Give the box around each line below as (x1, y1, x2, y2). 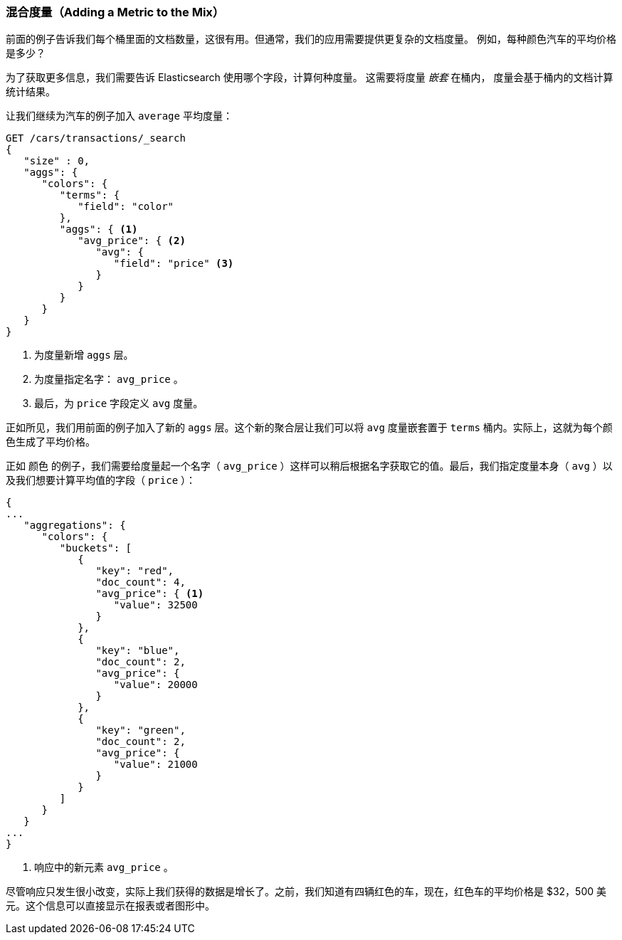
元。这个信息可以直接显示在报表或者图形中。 (6, 899, 215, 912)
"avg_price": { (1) (95, 588, 204, 600)
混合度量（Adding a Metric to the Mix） (6, 5, 225, 19)
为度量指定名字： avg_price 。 (34, 373, 184, 386)
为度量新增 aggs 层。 (34, 349, 134, 361)
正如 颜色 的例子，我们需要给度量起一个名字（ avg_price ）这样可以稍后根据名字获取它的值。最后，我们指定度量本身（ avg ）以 (6, 460, 613, 472)
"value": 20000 (113, 679, 198, 691)
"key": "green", (95, 724, 186, 736)
